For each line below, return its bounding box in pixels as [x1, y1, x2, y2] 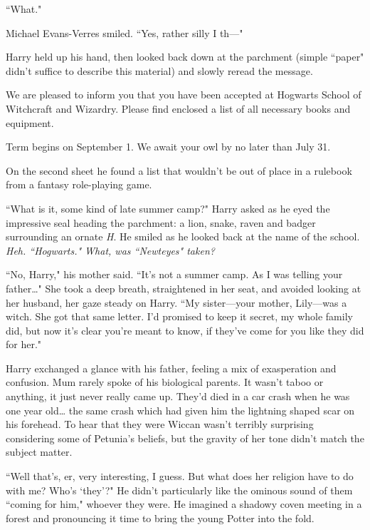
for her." [6, 337, 42, 352]
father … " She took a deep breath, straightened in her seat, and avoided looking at [6, 280, 361, 295]
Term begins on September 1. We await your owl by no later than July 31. [6, 139, 331, 154]
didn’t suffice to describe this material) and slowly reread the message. [6, 63, 313, 78]
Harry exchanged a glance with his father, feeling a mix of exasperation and [6, 360, 337, 375]
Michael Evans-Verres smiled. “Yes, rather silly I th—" [6, 25, 243, 40]
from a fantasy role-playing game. [6, 177, 152, 192]
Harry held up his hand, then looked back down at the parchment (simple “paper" [6, 49, 364, 64]
